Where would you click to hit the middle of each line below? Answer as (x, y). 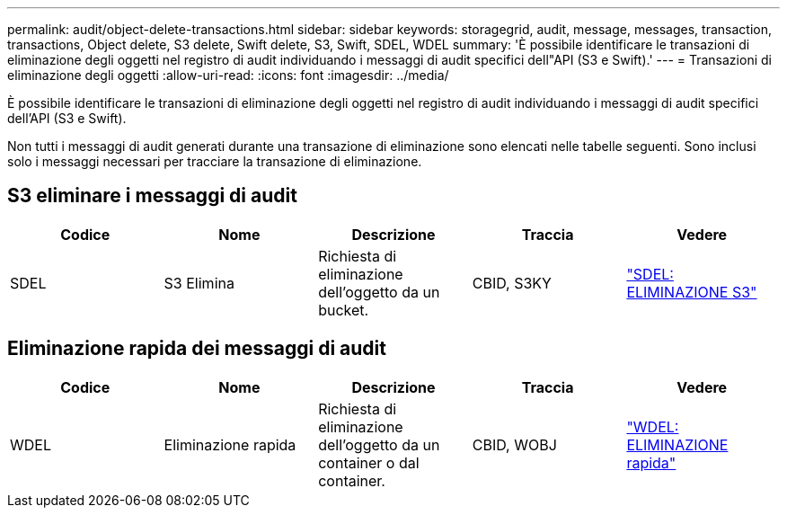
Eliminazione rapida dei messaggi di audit (197, 349)
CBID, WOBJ (514, 444)
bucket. (344, 310)
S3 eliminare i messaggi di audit (152, 196)
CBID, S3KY (512, 283)
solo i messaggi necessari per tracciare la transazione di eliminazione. (215, 161)
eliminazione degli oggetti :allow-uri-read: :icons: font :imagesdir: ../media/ (228, 75)
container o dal (369, 462)
